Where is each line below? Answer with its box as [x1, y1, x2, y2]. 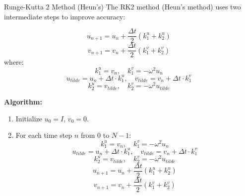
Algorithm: [4, 96, 42, 106]
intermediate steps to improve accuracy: [4, 11, 125, 21]
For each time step [15, 130, 72, 140]
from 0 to [80, 130, 110, 140]
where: [4, 57, 24, 67]
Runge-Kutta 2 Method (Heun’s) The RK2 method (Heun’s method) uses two [4, 1, 241, 11]
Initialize [15, 113, 43, 123]
